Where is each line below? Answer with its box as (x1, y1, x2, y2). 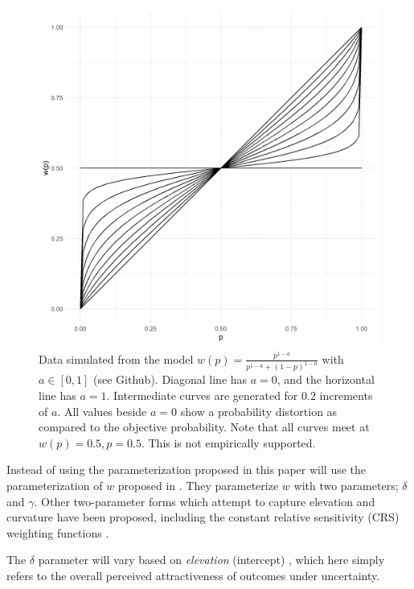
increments (319, 387, 373, 404)
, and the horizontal (277, 371, 375, 388)
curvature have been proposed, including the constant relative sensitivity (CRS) (6, 509, 400, 525)
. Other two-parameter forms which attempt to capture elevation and (34, 492, 375, 509)
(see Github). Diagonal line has (93, 371, 248, 388)
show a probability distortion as (180, 402, 338, 419)
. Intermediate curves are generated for (106, 387, 298, 404)
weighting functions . (6, 524, 109, 541)
